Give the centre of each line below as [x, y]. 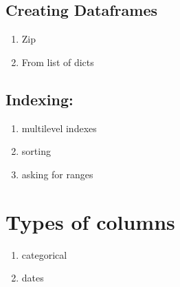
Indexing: [40, 99]
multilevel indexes [59, 128]
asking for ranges [57, 174]
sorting [36, 151]
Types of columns [90, 221]
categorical [44, 254]
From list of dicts [58, 62]
